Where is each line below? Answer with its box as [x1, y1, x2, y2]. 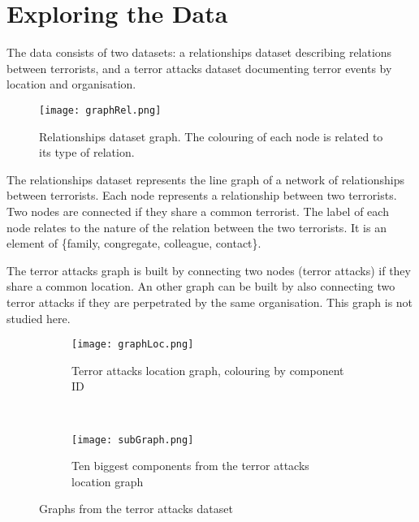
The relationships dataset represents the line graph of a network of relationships [6, 170, 404, 188]
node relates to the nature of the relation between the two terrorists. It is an [6, 218, 387, 235]
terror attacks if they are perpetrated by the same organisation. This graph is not [6, 293, 413, 310]
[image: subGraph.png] [71, 434, 194, 446]
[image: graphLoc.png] [71, 339, 194, 351]
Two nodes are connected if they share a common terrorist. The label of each [6, 202, 389, 219]
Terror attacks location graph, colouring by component [71, 361, 344, 378]
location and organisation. [6, 75, 136, 93]
